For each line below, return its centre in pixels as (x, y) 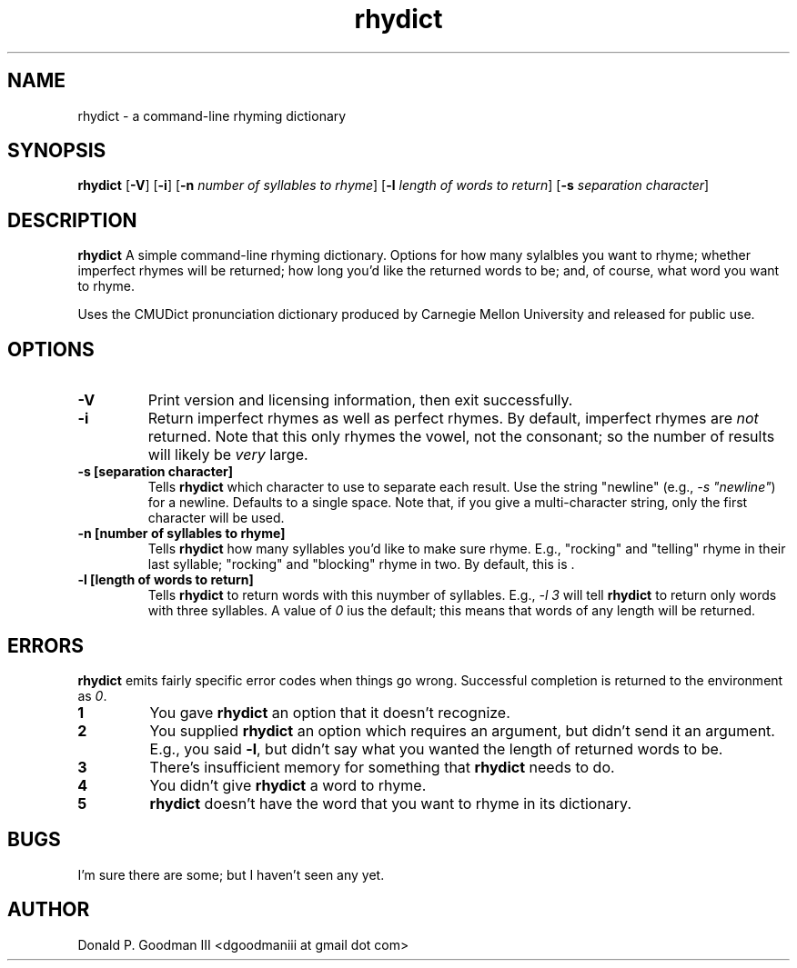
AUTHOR (49, 910)
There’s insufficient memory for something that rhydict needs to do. (382, 767)
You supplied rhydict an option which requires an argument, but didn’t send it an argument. (462, 730)
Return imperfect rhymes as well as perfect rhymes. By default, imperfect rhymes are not (453, 419)
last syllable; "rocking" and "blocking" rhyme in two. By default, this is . (361, 564)
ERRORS (46, 645)
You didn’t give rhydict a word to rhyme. (288, 785)
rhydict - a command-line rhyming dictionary (212, 115)
